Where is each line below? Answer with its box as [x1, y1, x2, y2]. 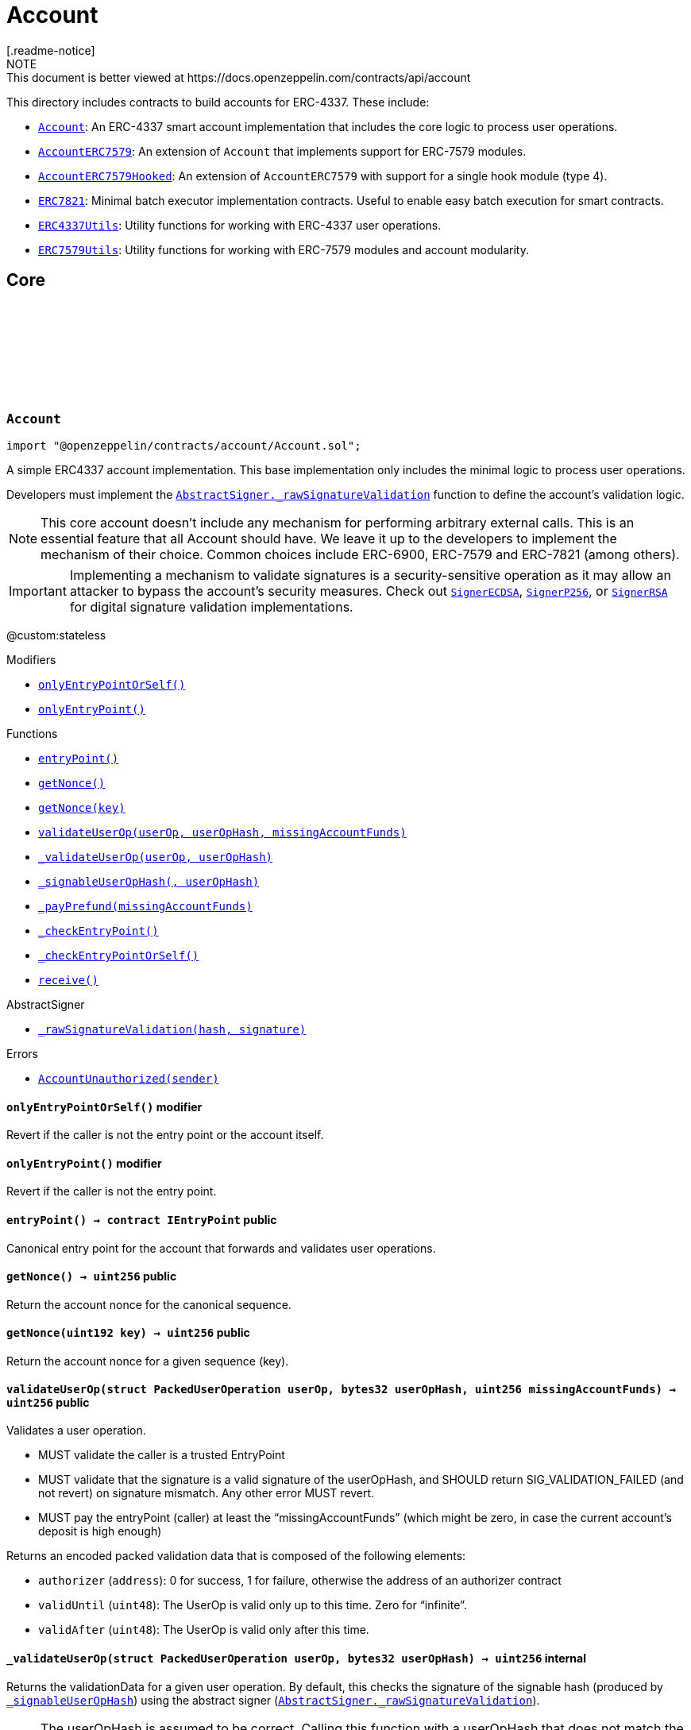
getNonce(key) [38, 801, 125, 814]
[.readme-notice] [6, 43, 95, 57]
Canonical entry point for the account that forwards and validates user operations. [6, 1241, 436, 1255]
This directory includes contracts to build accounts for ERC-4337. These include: [6, 95, 430, 109]
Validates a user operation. [6, 1423, 146, 1438]
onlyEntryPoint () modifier [6, 1156, 162, 1170]
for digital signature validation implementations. [69, 598, 353, 615]
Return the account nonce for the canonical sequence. [6, 1297, 291, 1311]
